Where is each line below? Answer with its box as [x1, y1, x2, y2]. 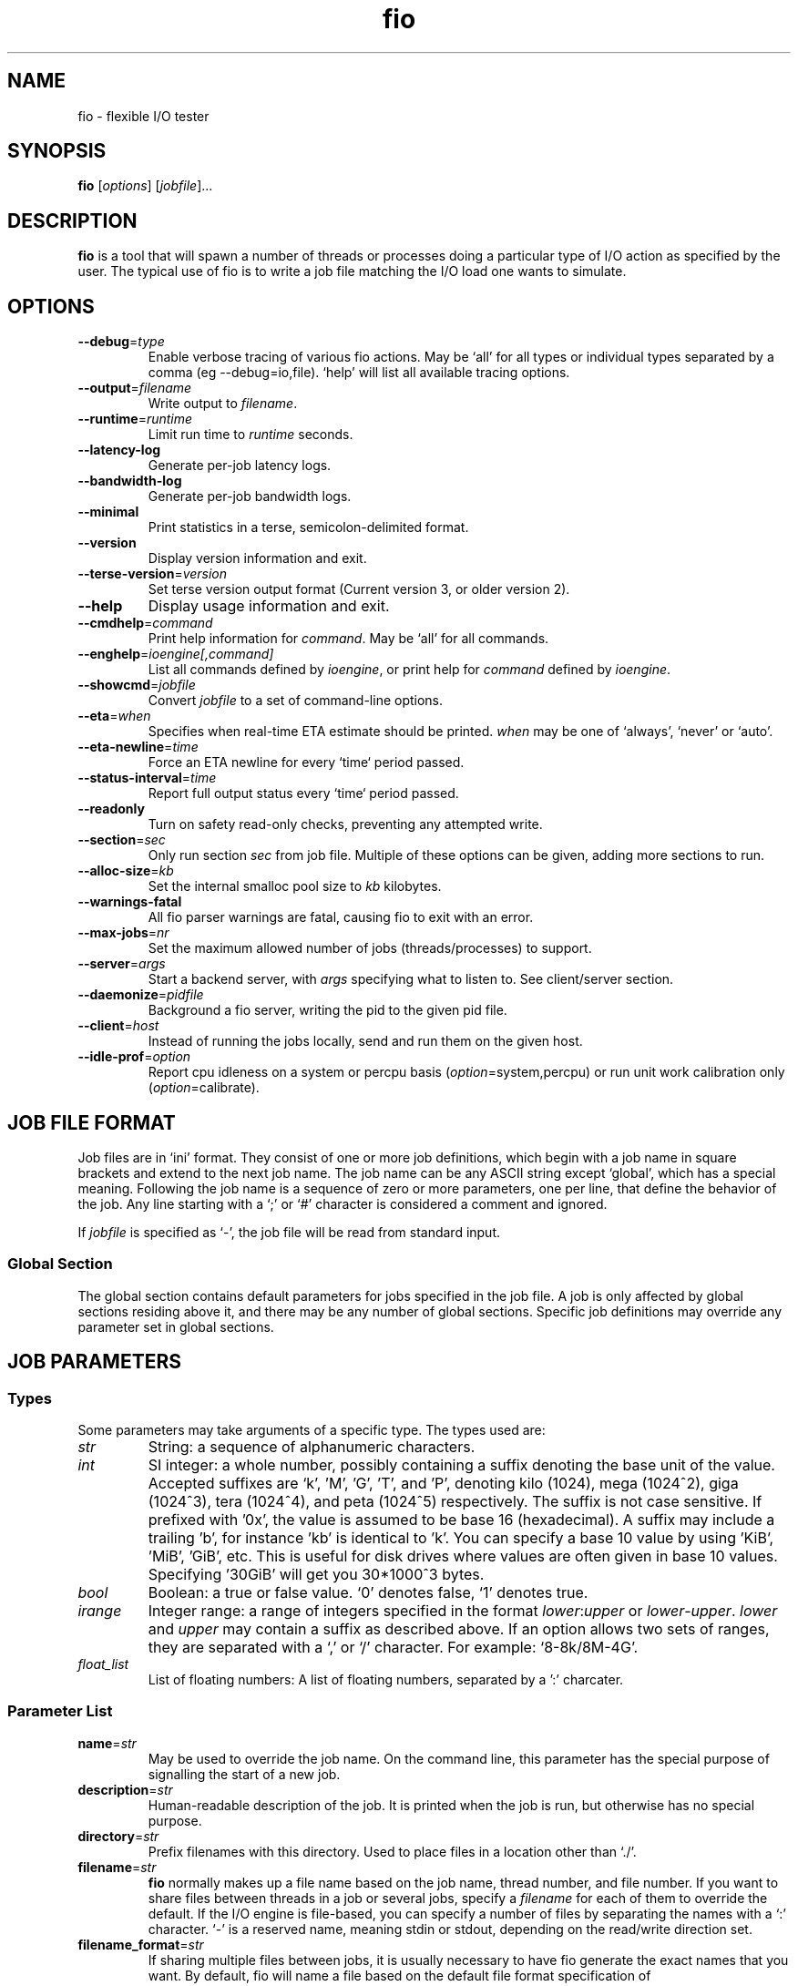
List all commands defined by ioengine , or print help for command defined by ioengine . [148, 661, 671, 678]
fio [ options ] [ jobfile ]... [77, 178, 213, 194]
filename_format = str [77, 1936, 204, 1952]
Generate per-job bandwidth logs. [148, 488, 352, 505]
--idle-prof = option [77, 1049, 191, 1065]
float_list [77, 1655, 129, 1672]
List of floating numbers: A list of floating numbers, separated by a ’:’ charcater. [148, 1671, 624, 1687]
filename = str [77, 1858, 157, 1875]
